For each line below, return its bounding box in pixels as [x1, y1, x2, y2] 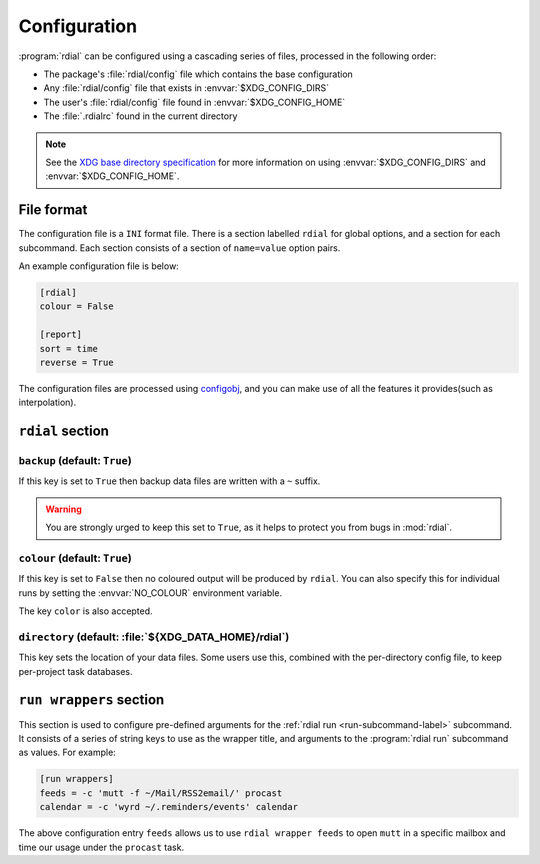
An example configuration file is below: [18, 260, 179, 272]
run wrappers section [18, 691, 165, 709]
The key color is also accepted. [18, 605, 154, 617]
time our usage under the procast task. [18, 841, 185, 853]
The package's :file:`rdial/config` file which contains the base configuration [43, 68, 354, 80]
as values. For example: [18, 746, 117, 759]
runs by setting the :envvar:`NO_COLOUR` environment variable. [18, 586, 283, 599]
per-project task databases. [18, 665, 133, 677]
